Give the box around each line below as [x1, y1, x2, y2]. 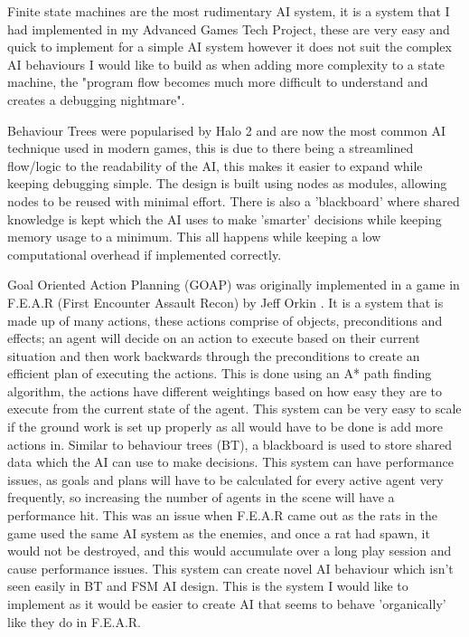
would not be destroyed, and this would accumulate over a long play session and [7, 541, 452, 560]
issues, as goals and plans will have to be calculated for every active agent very [7, 470, 444, 489]
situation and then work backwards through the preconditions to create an [7, 346, 420, 365]
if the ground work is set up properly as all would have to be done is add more [7, 417, 443, 436]
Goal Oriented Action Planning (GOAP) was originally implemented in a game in [7, 275, 460, 294]
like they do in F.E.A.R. [7, 612, 141, 631]
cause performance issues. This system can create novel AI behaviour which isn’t [7, 558, 454, 577]
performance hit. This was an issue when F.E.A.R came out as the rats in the [7, 506, 437, 525]
